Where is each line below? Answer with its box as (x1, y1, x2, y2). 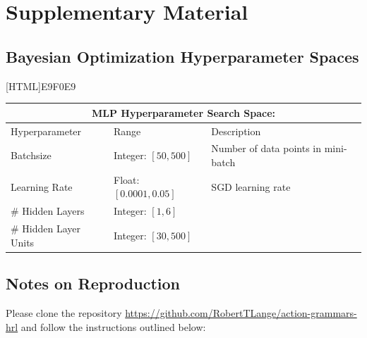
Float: (113, 172, 140, 187)
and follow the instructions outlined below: (20, 319, 206, 334)
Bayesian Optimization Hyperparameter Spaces (6, 45, 359, 67)
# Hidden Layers (11, 204, 85, 218)
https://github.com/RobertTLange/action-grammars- (125, 305, 357, 320)
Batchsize (11, 148, 52, 163)
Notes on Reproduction (6, 273, 181, 294)
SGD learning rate (211, 179, 291, 194)
